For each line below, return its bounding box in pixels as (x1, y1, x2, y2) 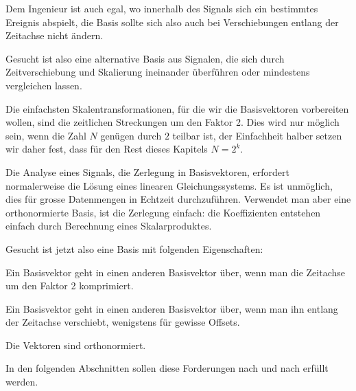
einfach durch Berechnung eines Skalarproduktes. (5, 219, 212, 233)
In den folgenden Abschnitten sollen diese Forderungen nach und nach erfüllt (5, 361, 329, 375)
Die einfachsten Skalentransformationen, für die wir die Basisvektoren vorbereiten (5, 101, 349, 115)
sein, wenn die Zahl (5, 128, 86, 142)
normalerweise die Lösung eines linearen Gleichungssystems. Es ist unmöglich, (5, 178, 333, 192)
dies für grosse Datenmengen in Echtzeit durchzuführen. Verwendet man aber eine (5, 192, 351, 206)
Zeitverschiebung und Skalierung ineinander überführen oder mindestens (5, 65, 310, 79)
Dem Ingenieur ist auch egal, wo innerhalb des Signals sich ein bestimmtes (5, 1, 318, 15)
